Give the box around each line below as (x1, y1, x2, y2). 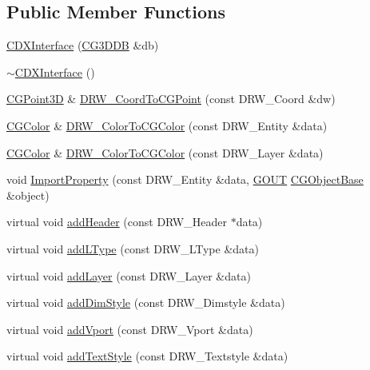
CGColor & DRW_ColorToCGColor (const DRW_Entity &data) (6, 117, 328, 133)
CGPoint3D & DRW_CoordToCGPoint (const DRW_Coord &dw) (6, 90, 336, 107)
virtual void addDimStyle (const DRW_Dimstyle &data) (6, 294, 285, 311)
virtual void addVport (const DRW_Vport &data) (6, 320, 253, 337)
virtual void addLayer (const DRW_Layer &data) (6, 267, 251, 284)
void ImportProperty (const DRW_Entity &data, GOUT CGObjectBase (6, 171, 364, 188)
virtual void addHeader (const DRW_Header (6, 213, 227, 230)
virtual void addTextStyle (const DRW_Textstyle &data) (6, 348, 288, 364)
